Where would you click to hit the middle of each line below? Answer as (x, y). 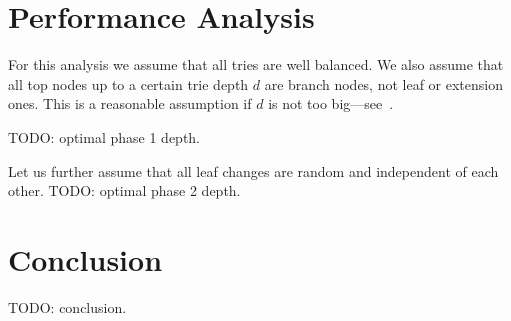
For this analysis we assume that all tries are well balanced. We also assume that (256, 64)
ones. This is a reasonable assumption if (130, 103)
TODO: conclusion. (67, 306)
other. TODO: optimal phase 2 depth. (124, 190)
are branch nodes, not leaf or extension (384, 83)
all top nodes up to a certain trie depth (128, 83)
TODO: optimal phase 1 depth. (104, 136)
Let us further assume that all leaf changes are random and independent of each (253, 170)
